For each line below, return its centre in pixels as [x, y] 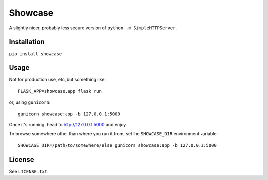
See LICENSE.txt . [29, 171]
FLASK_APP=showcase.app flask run [60, 91]
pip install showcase [35, 54]
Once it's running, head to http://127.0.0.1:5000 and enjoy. [68, 124]
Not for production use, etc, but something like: [58, 80]
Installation [27, 42]
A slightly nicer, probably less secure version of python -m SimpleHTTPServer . [93, 28]
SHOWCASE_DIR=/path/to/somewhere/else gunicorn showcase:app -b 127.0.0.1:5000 [117, 145]
